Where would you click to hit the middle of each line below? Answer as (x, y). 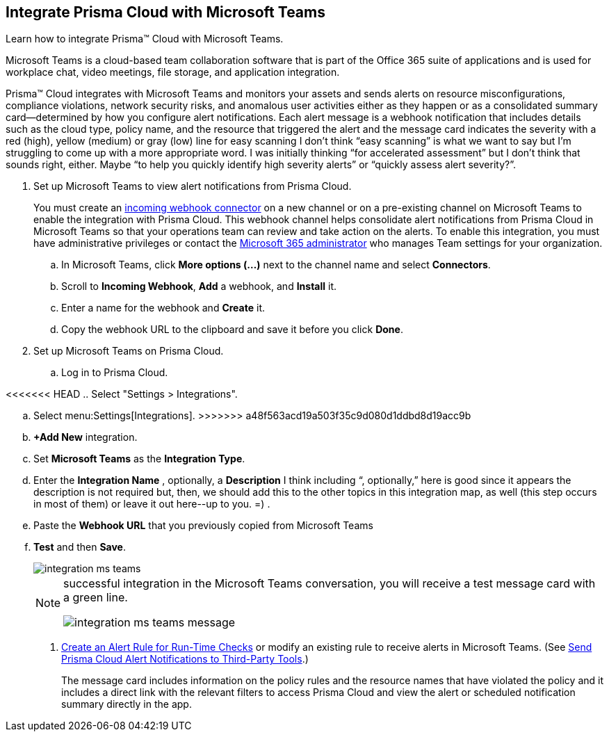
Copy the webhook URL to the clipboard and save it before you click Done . (232, 330)
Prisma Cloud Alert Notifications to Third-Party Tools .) (185, 659)
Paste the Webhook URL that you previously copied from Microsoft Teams (203, 526)
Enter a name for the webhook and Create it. (163, 308)
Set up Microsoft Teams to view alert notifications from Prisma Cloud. (193, 186)
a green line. (96, 598)
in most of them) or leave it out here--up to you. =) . (152, 504)
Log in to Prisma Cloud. (115, 373)
